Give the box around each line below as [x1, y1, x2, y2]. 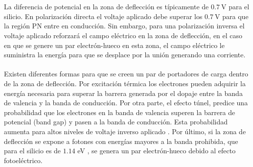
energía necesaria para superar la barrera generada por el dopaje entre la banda [4, 88, 243, 98]
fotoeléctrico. [4, 155, 43, 165]
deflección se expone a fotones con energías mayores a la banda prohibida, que [4, 136, 238, 146]
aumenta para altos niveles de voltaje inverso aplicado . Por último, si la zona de [4, 126, 246, 136]
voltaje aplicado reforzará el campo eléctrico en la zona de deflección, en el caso [4, 30, 243, 40]
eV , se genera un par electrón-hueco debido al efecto [77, 145, 236, 156]
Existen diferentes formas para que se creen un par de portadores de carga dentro [4, 69, 249, 79]
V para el [221, 1, 250, 12]
